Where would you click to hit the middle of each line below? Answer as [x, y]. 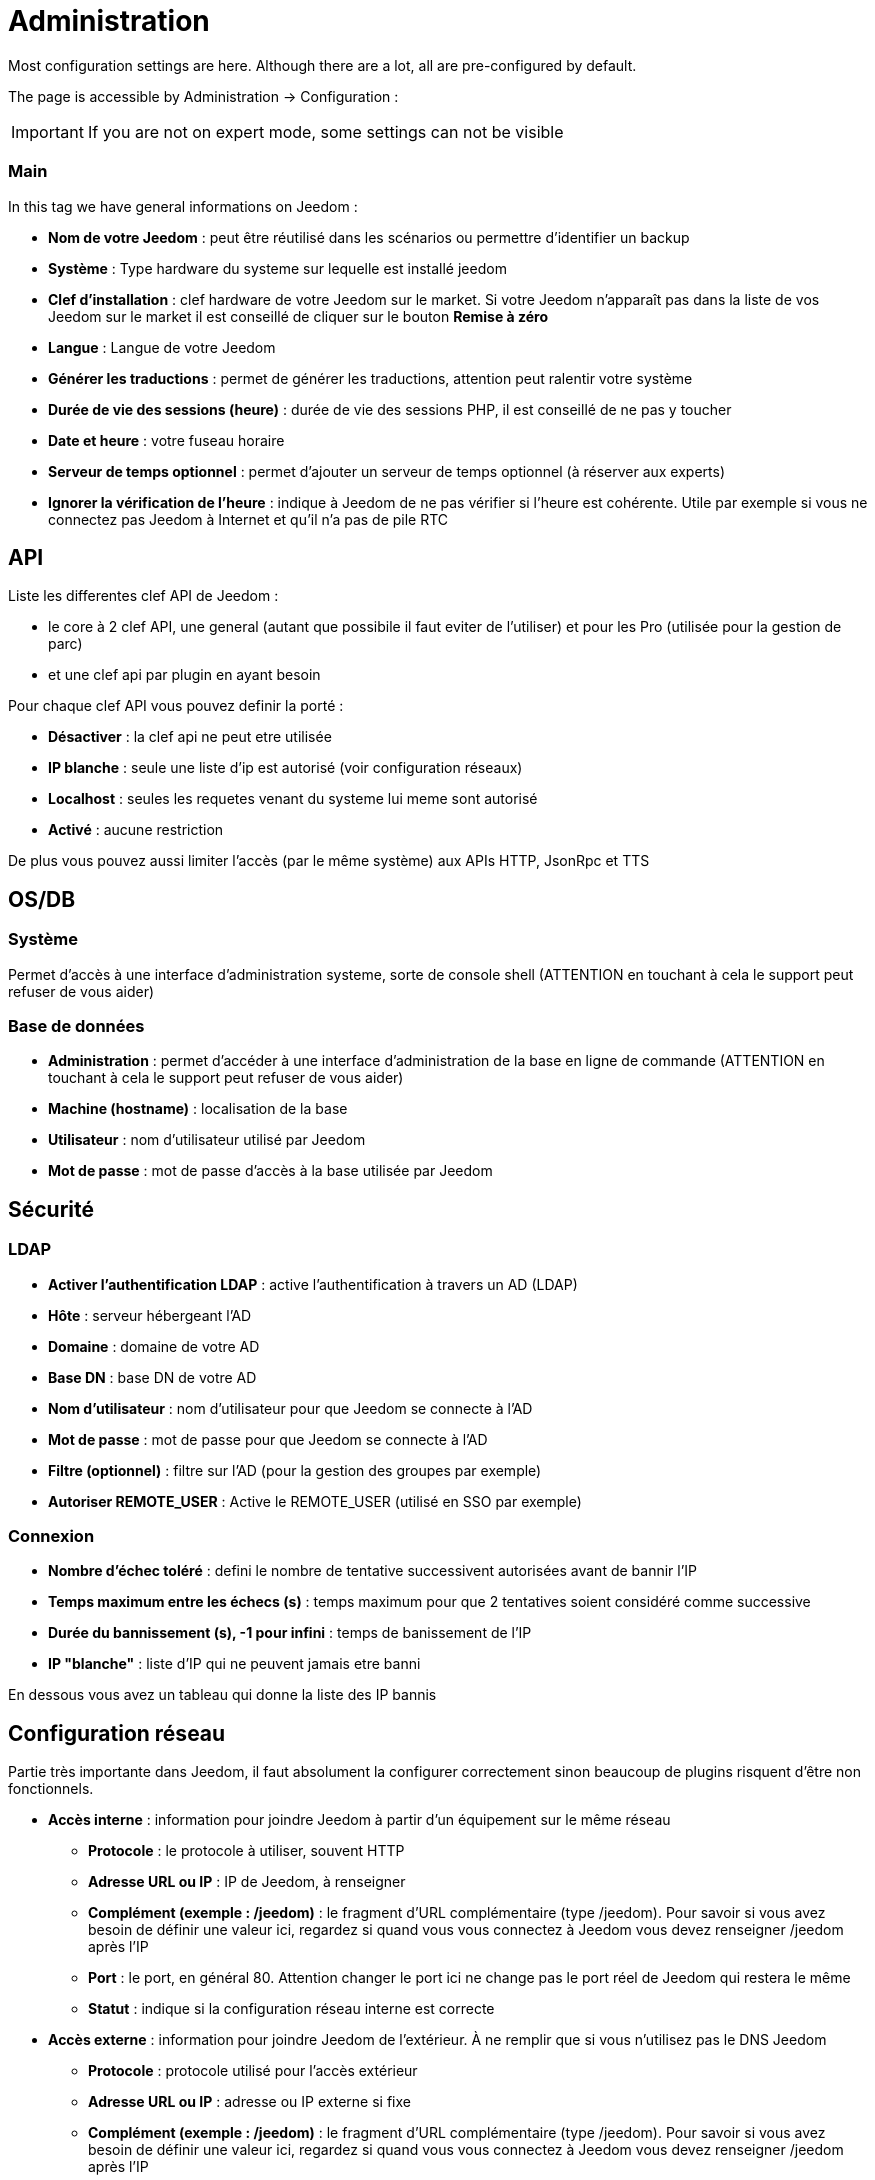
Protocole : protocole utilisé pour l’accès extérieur [253, 2071]
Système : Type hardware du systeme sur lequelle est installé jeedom [277, 268]
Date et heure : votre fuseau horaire [166, 440]
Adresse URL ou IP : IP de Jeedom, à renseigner [247, 1882]
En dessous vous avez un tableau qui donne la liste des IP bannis [222, 1695]
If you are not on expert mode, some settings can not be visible [325, 131]
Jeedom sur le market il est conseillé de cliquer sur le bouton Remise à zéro [298, 316]
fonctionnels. [51, 1789]
